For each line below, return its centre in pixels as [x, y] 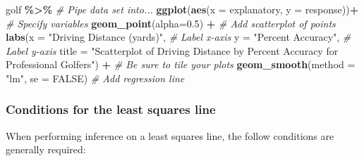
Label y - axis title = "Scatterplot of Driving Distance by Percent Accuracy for [172, 50]
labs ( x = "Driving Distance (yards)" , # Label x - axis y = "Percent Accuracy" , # [178, 37]
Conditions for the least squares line [111, 109]
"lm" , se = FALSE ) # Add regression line [95, 78]
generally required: [46, 149]
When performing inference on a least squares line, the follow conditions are [170, 135]
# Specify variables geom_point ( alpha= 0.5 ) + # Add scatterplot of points [171, 23]
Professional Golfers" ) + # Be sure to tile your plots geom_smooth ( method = [181, 64]
